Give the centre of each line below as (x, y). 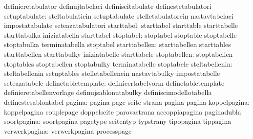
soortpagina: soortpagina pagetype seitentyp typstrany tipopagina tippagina (118, 121)
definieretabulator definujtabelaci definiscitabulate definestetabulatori (108, 6)
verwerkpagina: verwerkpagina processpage (68, 130)
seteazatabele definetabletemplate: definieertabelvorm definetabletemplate (114, 82)
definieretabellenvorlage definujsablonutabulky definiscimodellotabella (108, 92)
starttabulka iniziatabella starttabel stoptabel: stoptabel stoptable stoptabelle (120, 35)
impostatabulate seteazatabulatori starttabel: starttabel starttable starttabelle (121, 25)
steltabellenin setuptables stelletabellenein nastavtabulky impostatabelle (112, 73)
